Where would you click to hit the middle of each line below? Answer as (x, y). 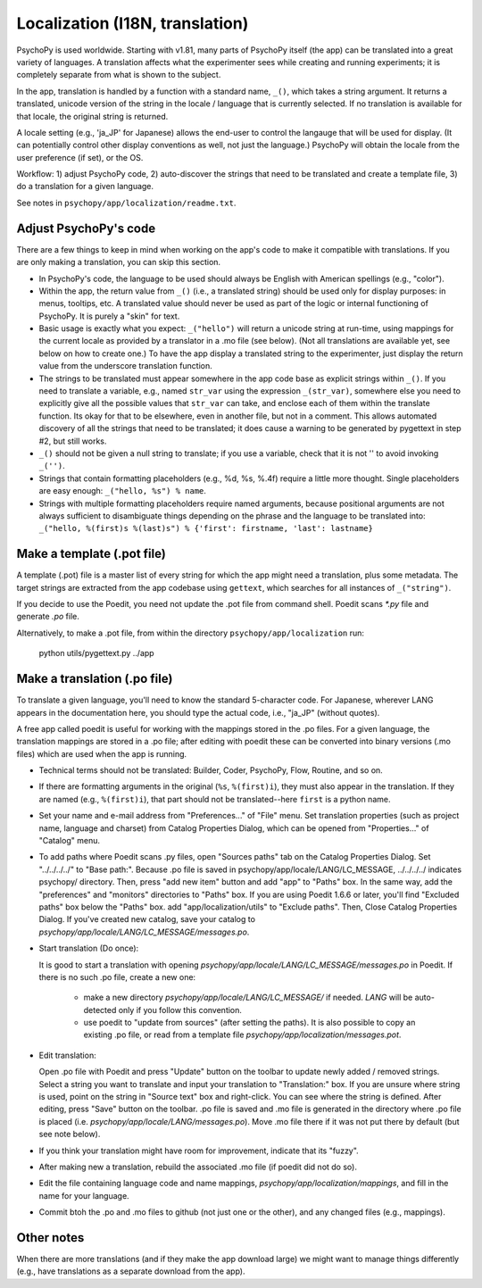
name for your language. (84, 1195)
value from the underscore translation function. (126, 366)
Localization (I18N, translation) (133, 23)
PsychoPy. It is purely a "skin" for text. (109, 316)
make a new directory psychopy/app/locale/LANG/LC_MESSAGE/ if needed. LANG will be (248, 997)
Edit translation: (68, 1055)
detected (100, 1010)
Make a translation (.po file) (95, 679)
